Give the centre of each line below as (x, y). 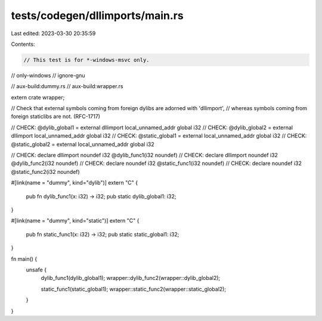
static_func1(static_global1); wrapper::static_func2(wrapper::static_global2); (134, 289)
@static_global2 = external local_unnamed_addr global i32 (83, 144)
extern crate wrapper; (38, 97)
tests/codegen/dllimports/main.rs (97, 15)
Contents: (23, 44)
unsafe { (36, 269)
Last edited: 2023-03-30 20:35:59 (53, 33)
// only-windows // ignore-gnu (48, 75)
